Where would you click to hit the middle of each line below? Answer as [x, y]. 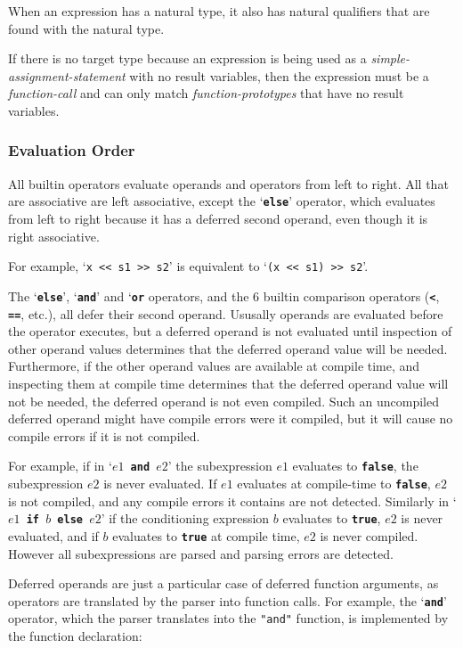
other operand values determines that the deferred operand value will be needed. [228, 348]
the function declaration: [75, 636]
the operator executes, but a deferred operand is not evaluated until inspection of [230, 331]
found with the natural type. [86, 28]
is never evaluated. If [160, 483]
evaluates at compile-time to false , [334, 483]
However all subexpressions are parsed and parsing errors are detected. [201, 553]
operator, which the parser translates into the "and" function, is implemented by [228, 618]
